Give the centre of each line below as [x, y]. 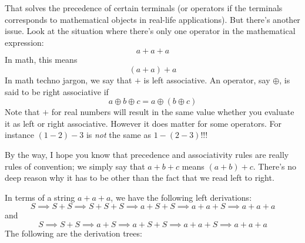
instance [19, 135]
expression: [24, 42]
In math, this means [41, 60]
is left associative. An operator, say [207, 80]
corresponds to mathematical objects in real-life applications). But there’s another [152, 19]
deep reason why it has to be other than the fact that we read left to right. [140, 178]
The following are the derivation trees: [73, 233]
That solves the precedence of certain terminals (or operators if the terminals [144, 8]
